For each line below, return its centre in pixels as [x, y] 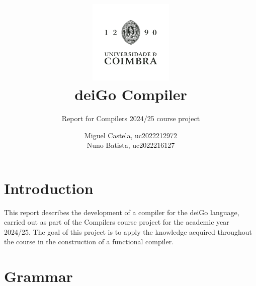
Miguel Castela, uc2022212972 [131, 135]
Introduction [49, 188]
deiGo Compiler [131, 94]
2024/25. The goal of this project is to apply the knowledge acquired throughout [128, 231]
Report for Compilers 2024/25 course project [131, 118]
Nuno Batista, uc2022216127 [131, 145]
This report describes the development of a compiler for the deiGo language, [122, 212]
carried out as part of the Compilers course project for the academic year [117, 222]
